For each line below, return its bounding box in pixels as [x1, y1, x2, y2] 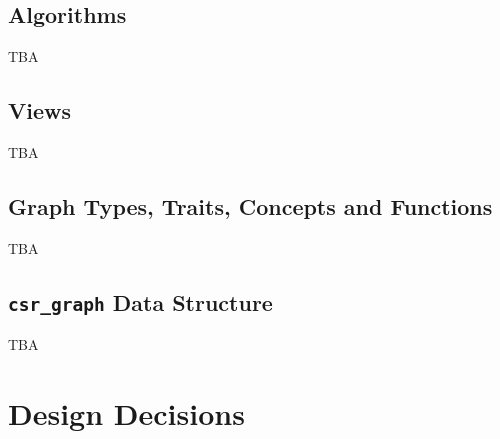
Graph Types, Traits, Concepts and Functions [8, 190, 493, 221]
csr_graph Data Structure [8, 286, 273, 317]
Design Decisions [8, 392, 245, 433]
